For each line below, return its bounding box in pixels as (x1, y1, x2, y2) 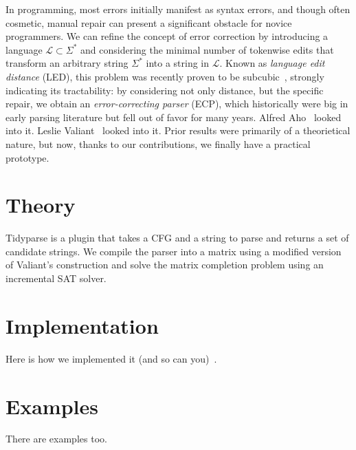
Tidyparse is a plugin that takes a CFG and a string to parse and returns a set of (5, 231, 349, 245)
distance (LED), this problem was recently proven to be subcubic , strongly (5, 69, 324, 83)
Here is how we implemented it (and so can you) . (5, 351, 217, 365)
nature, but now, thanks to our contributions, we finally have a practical (5, 136, 311, 151)
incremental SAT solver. (5, 271, 107, 286)
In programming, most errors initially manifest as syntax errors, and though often (5, 2, 351, 16)
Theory (5, 191, 76, 219)
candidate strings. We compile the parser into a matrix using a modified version (5, 244, 342, 258)
